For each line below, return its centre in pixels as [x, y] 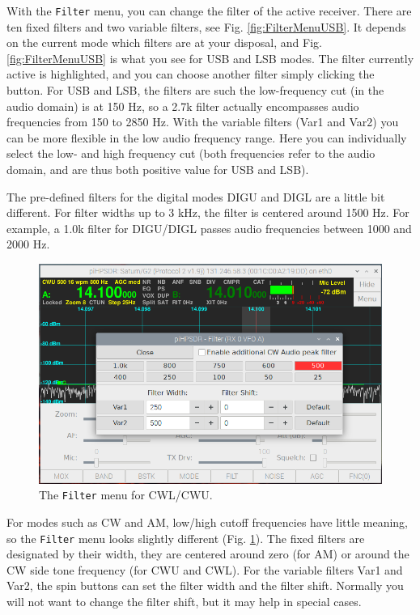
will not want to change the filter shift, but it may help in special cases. [184, 602]
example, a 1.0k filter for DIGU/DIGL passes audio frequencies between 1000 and [209, 228]
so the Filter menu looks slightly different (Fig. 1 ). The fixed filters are [186, 538]
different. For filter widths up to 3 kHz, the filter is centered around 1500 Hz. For [208, 212]
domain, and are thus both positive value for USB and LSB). [158, 169]
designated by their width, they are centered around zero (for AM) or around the [208, 554]
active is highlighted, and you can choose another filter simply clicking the [191, 74]
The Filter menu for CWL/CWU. [126, 495]
